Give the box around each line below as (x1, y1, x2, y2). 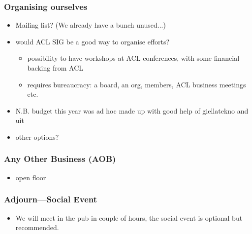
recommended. (15, 222, 59, 233)
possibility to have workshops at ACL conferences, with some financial (27, 53, 240, 63)
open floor (15, 172, 46, 182)
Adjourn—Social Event (4, 193, 97, 205)
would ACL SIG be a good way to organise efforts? (15, 36, 170, 46)
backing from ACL (27, 63, 83, 73)
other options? (15, 131, 59, 142)
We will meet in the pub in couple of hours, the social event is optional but (15, 212, 243, 223)
